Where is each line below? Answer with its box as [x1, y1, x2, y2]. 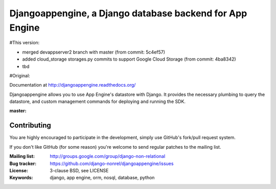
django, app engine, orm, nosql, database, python [50, 175, 155, 181]
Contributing [9, 121, 51, 130]
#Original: [9, 72, 30, 78]
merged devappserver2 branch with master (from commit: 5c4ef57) [22, 49, 166, 55]
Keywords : [9, 175, 33, 181]
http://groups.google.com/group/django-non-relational [50, 153, 166, 159]
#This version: [9, 40, 40, 46]
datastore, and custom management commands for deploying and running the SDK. [9, 98, 186, 104]
